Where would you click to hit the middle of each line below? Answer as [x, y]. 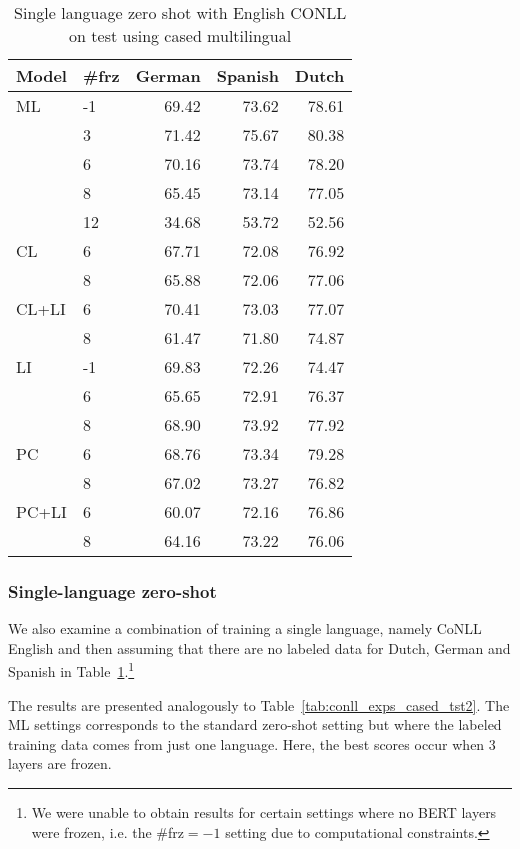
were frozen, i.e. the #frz [107, 831]
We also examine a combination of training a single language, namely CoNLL [245, 628]
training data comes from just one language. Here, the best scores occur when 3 [252, 743]
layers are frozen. [60, 763]
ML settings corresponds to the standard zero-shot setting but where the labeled [255, 724]
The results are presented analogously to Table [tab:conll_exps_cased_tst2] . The [259, 704]
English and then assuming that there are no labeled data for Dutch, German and [259, 647]
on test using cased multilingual [180, 35]
